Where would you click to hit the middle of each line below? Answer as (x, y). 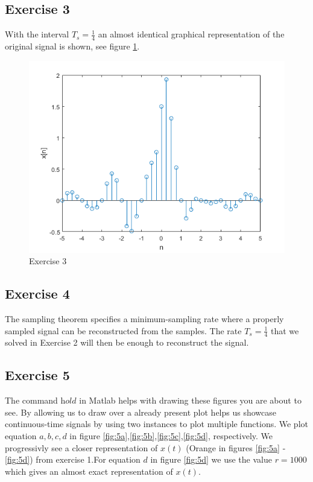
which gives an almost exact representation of (89, 471)
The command (31, 400)
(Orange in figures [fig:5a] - (236, 447)
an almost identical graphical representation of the (191, 34)
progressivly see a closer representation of (81, 447)
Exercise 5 (37, 375)
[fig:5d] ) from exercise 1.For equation (73, 459)
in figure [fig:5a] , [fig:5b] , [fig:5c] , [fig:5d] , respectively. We (171, 436)
